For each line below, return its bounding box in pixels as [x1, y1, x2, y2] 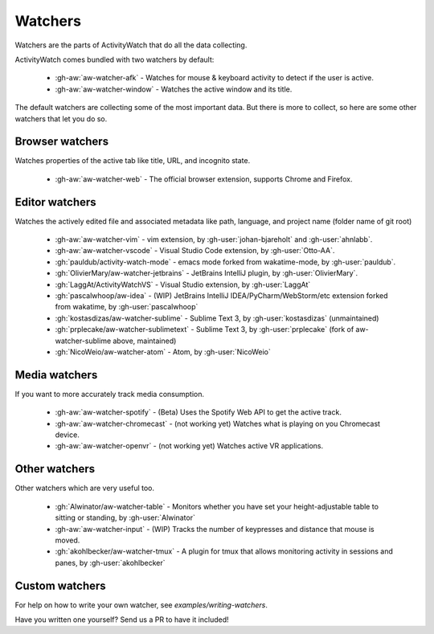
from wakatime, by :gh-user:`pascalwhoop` [55, 302, 199, 312]
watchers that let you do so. [14, 113, 108, 124]
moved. [55, 535, 80, 545]
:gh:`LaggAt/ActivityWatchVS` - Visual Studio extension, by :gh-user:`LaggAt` [55, 280, 311, 289]
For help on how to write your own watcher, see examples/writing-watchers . [14, 599, 268, 610]
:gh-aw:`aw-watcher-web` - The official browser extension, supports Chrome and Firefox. [55, 174, 353, 184]
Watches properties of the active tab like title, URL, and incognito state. [14, 156, 251, 166]
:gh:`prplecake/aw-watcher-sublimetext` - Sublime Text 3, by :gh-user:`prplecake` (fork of [55, 325, 354, 334]
